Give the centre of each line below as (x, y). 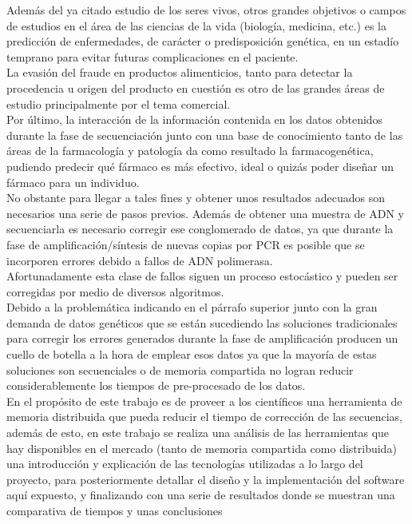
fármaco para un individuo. (73, 182)
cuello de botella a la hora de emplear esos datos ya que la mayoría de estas (192, 354)
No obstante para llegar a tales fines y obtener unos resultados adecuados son (196, 198)
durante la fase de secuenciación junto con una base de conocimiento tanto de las (205, 135)
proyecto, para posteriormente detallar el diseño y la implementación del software (206, 479)
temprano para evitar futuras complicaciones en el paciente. (153, 56)
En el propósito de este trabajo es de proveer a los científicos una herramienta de (204, 401)
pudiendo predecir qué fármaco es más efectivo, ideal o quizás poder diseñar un (200, 166)
